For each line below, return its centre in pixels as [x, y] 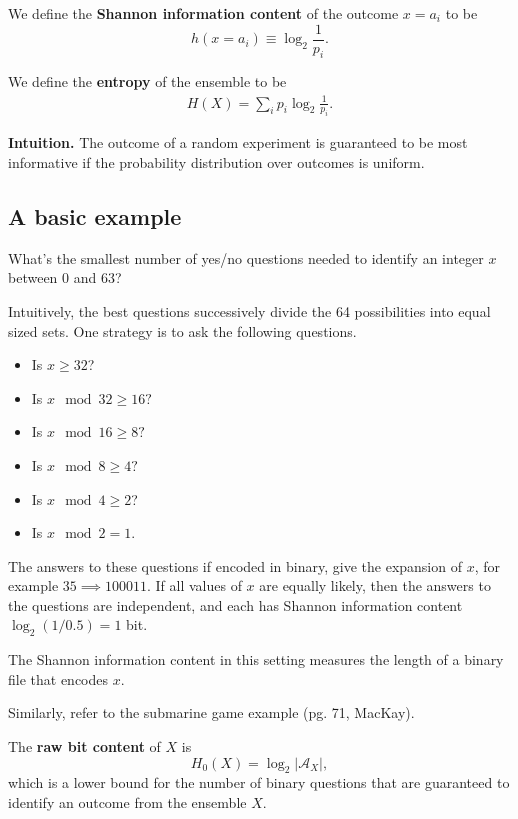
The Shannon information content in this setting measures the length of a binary [256, 659]
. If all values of [194, 585]
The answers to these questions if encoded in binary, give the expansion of [235, 565]
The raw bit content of [84, 746]
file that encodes [58, 678]
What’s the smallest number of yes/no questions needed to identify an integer [246, 257]
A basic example [95, 215]
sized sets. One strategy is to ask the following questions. [182, 330]
